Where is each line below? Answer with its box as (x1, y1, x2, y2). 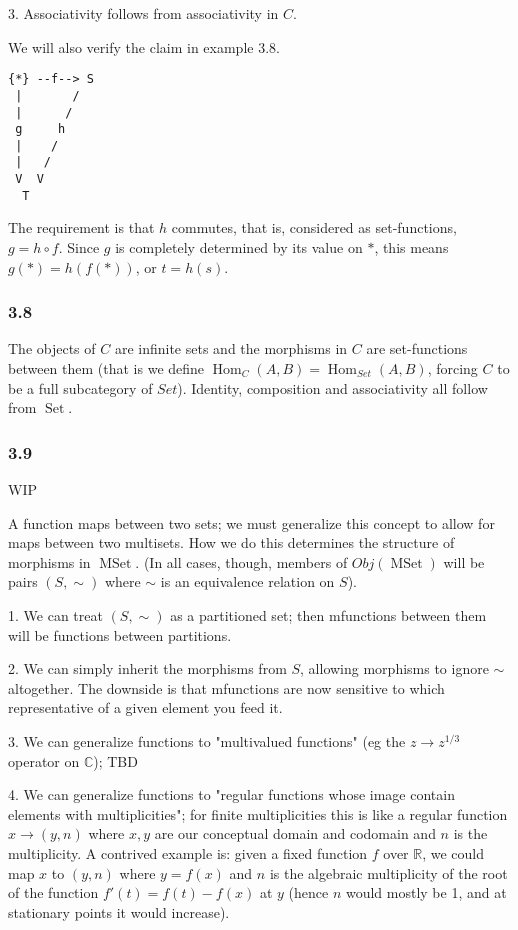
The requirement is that (8, 217, 155, 238)
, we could (422, 842, 485, 863)
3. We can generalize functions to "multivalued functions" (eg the (8, 730, 406, 751)
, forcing (427, 358, 478, 379)
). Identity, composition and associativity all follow (177, 377, 488, 398)
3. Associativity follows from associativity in (8, 3, 279, 23)
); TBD (93, 750, 138, 771)
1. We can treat (8, 605, 103, 625)
